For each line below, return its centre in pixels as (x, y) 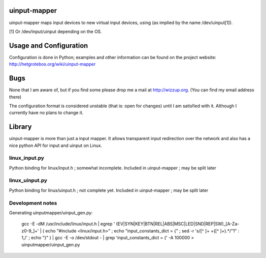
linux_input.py (27, 158)
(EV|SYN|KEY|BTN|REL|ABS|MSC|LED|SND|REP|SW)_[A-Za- (178, 224)
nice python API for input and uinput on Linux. (56, 145)
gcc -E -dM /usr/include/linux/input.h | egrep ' (68, 224)
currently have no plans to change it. (46, 113)
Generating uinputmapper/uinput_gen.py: (51, 213)
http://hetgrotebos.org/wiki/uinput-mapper (52, 64)
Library (20, 127)
